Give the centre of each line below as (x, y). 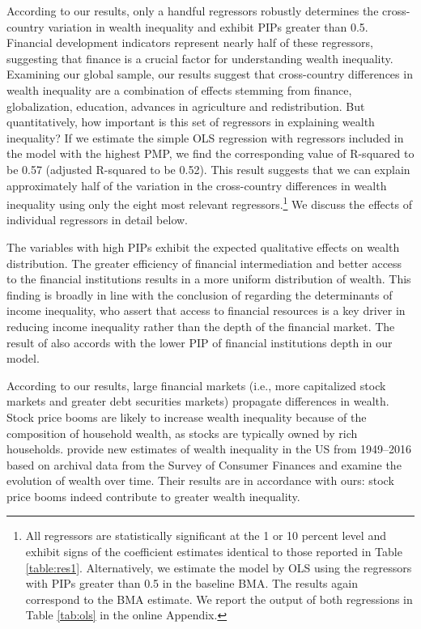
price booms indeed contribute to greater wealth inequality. (153, 496)
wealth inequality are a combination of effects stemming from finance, (179, 89)
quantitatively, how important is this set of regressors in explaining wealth (191, 122)
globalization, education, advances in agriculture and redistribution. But (186, 106)
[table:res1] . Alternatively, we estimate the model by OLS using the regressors (219, 567)
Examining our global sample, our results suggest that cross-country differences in (210, 74)
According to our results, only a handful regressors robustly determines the (193, 11)
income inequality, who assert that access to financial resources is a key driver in (206, 310)
